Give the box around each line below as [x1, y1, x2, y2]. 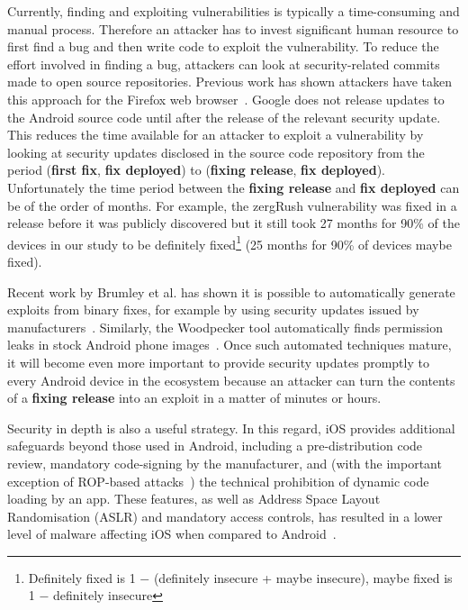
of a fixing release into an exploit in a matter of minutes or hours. [7, 388, 382, 407]
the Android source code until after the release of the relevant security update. [7, 107, 441, 126]
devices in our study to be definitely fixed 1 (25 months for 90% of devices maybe [7, 232, 452, 253]
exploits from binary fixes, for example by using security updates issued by [7, 300, 419, 319]
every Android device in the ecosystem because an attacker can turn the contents [7, 370, 455, 389]
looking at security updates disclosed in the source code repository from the [7, 142, 425, 161]
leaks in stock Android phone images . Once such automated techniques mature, [7, 335, 452, 354]
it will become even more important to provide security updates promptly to [7, 352, 429, 371]
